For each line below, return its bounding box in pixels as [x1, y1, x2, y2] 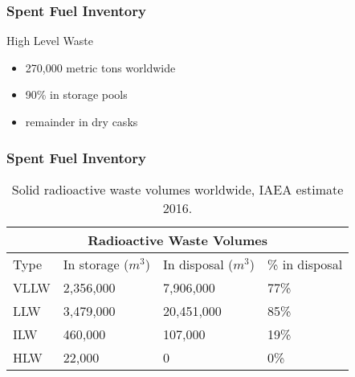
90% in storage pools [25, 86, 128, 103]
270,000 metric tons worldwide [25, 59, 176, 76]
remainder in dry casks [25, 113, 138, 129]
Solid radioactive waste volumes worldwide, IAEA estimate [11, 179, 344, 199]
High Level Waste [6, 32, 93, 49]
